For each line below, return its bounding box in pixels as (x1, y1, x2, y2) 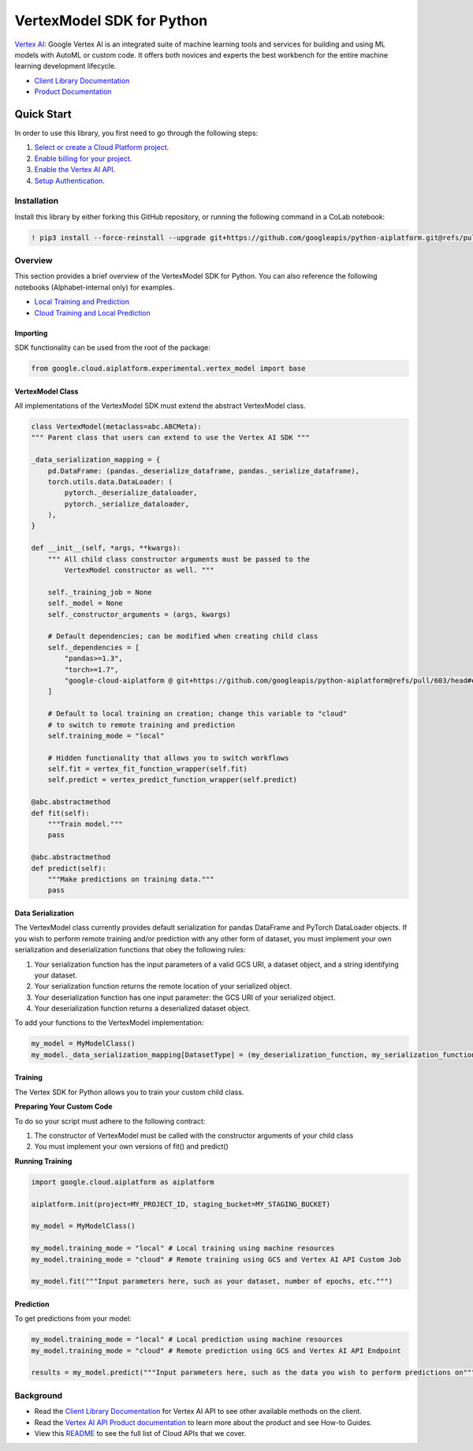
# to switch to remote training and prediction (47, 720, 236, 729)
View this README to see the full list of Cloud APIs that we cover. (34, 1428, 247, 1438)
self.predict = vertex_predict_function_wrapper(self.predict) (47, 776, 298, 784)
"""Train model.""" (47, 820, 124, 828)
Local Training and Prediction (34, 297, 130, 307)
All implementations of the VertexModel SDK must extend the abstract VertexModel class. (14, 401, 307, 410)
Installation (14, 196, 59, 207)
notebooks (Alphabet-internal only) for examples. (14, 282, 175, 292)
